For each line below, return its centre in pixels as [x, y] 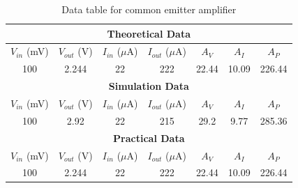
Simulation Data [149, 86]
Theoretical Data [149, 33]
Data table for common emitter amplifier [149, 9]
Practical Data [149, 138]
